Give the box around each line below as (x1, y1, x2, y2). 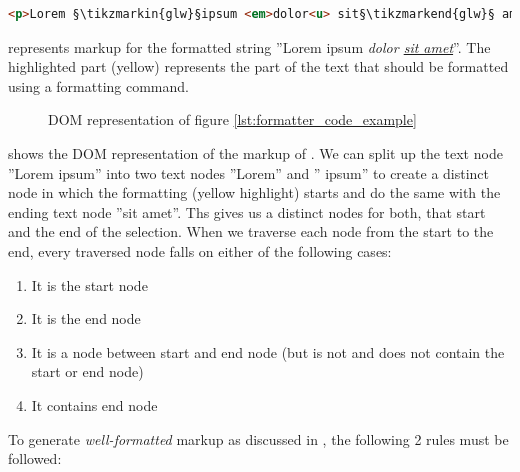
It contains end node (31, 394, 158, 415)
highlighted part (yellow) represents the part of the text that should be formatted (8, 56, 509, 77)
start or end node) (31, 361, 144, 382)
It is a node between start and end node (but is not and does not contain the (31, 341, 505, 362)
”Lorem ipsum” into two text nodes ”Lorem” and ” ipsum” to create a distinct (8, 162, 490, 183)
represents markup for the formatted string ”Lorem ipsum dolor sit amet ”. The (8, 36, 491, 57)
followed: (8, 448, 62, 469)
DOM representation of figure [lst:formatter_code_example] (48, 109, 417, 130)
